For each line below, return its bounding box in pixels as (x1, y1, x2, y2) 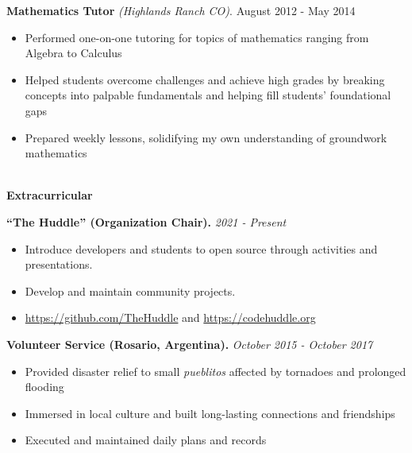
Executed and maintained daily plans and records (25, 432, 267, 448)
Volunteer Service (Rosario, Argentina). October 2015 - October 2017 (6, 335, 373, 352)
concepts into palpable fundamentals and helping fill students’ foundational (25, 87, 391, 103)
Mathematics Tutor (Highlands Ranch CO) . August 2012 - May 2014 (6, 2, 356, 18)
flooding (25, 378, 64, 395)
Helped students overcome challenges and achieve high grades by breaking (25, 71, 385, 87)
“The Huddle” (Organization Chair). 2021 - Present (6, 213, 287, 230)
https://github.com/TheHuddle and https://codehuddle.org (25, 309, 316, 326)
